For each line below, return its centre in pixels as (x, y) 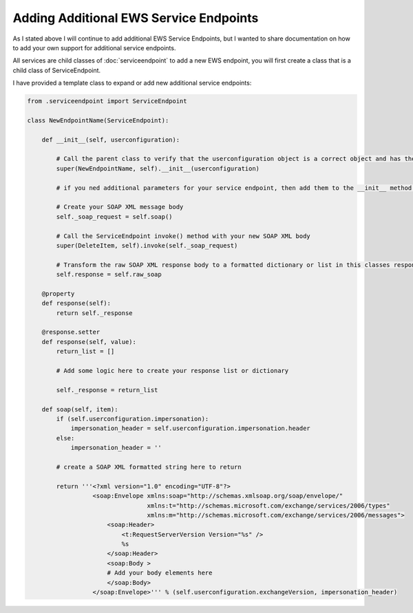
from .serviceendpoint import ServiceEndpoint (107, 101)
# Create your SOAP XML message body (120, 207)
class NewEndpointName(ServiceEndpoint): (98, 120)
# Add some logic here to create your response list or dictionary (172, 371)
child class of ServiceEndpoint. (57, 70)
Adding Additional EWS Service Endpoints (136, 18)
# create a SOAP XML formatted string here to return (149, 467)
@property (58, 293)
